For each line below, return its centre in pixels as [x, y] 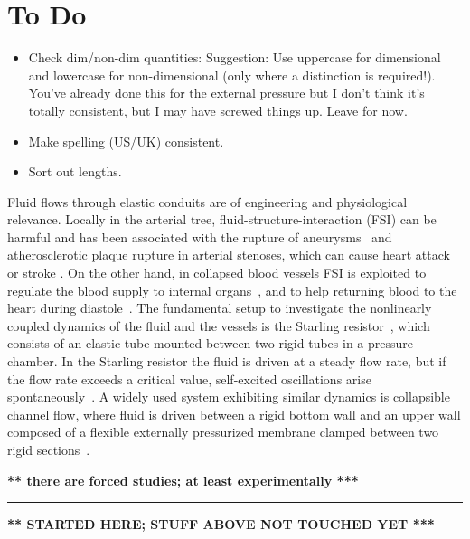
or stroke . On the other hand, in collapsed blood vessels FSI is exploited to [217, 273]
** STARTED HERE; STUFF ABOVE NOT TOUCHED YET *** [221, 524]
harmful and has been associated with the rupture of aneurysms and [200, 236]
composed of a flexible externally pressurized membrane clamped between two [223, 432]
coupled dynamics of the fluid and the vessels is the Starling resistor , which [219, 325]
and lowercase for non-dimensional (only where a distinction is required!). [232, 75]
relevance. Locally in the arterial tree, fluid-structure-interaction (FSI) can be [222, 219]
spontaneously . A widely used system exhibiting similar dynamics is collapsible [229, 397]
